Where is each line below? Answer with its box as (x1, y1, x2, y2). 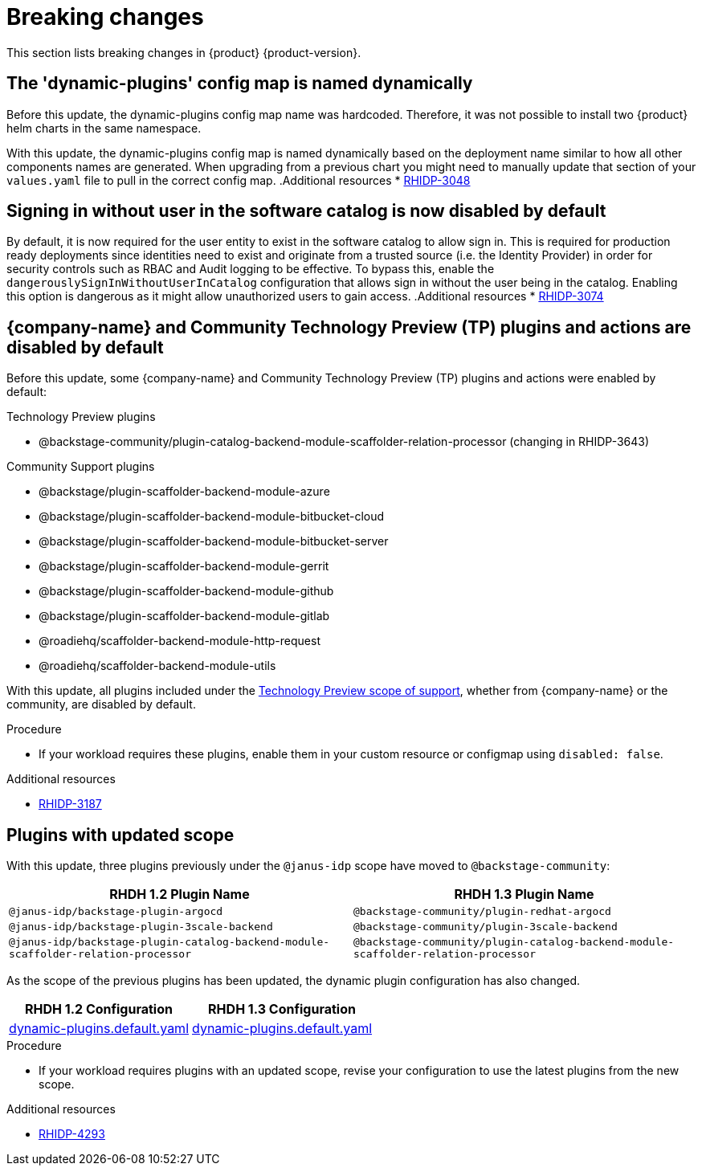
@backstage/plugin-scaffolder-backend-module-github (39, 584, 334, 598)
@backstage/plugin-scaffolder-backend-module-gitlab (39, 609, 330, 623)
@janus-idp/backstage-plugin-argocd (9, 905, 223, 918)
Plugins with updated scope (6, 824, 235, 845)
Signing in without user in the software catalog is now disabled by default (6, 201, 606, 222)
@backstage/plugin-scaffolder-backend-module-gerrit (39, 559, 329, 574)
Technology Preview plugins (6, 410, 156, 424)
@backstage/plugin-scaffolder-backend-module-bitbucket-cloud (39, 509, 385, 524)
